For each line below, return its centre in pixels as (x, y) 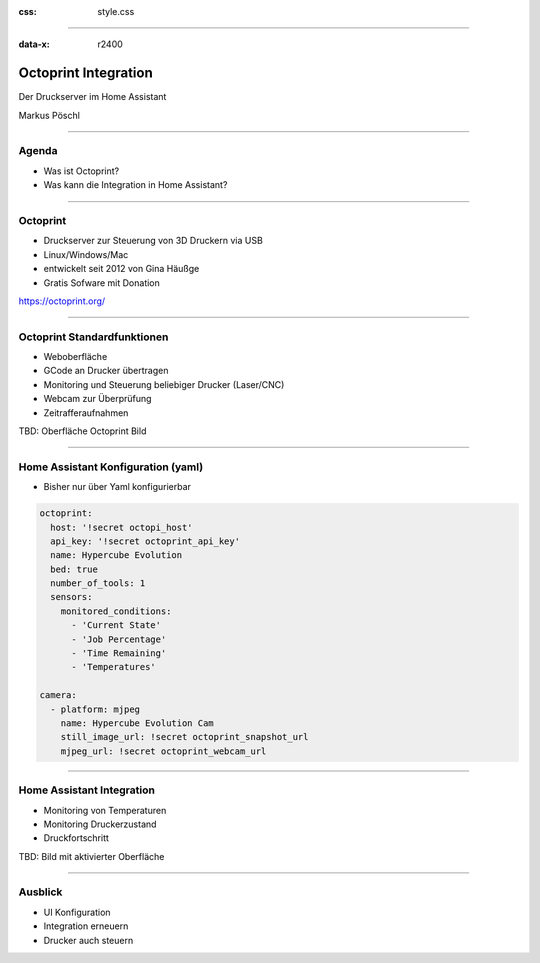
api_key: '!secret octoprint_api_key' (145, 541)
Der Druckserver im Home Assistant (92, 97)
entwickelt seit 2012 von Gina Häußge (121, 269)
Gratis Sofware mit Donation (101, 282)
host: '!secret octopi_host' (122, 527)
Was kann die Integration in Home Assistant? (135, 185)
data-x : (34, 44)
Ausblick (40, 892)
